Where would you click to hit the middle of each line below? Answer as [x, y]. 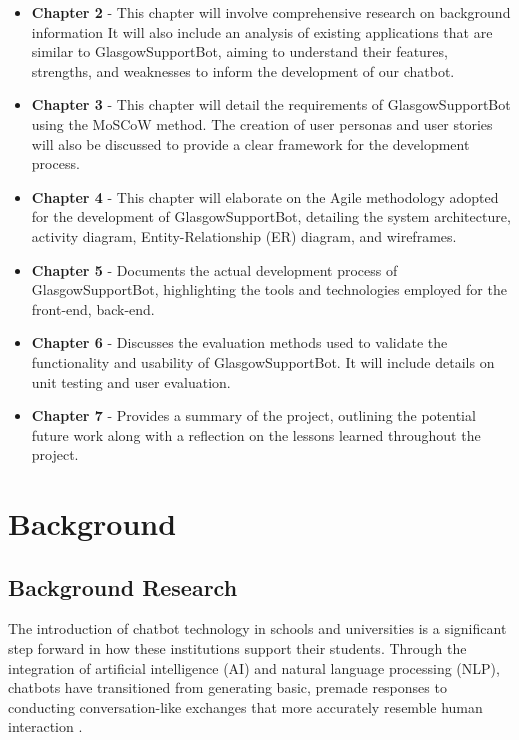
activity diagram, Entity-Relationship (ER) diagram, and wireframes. [244, 235]
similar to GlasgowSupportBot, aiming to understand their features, [239, 51]
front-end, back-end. [93, 308]
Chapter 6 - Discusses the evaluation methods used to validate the [239, 342]
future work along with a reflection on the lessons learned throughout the [256, 434]
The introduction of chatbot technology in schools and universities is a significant [257, 628]
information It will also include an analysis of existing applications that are [262, 31]
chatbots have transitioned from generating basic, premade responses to [227, 687]
